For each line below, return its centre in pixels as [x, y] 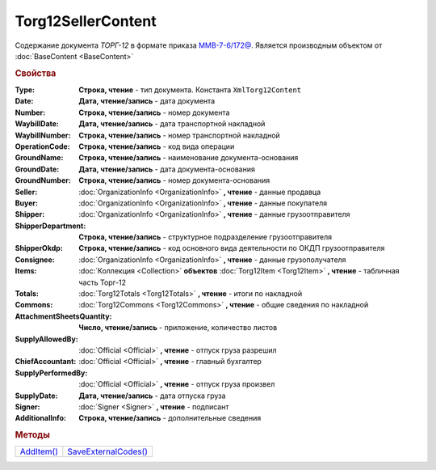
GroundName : [39, 158]
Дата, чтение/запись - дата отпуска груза [152, 396]
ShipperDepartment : [50, 226]
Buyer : [26, 203]
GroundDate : [37, 169]
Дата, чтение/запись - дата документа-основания [167, 169]
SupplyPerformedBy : [51, 373]
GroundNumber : [43, 180]
